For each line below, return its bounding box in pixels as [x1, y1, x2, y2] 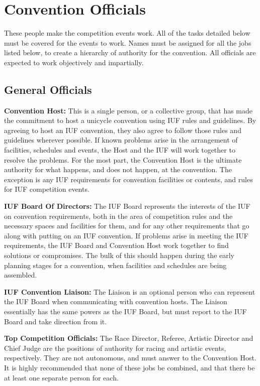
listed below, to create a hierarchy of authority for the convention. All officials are [4, 47, 256, 58]
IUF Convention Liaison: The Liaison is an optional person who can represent [4, 286, 255, 297]
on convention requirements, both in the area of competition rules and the [4, 210, 233, 221]
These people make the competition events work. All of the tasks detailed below [4, 28, 250, 38]
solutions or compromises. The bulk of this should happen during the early [4, 250, 234, 261]
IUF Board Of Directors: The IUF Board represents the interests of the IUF [4, 201, 250, 211]
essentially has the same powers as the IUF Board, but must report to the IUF [4, 306, 247, 316]
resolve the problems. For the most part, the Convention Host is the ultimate [4, 154, 242, 165]
